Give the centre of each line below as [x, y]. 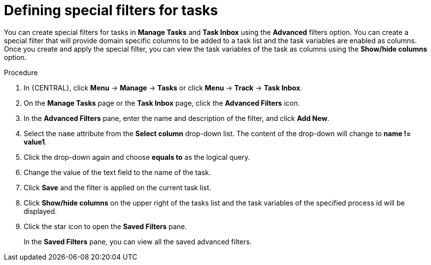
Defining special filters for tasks [111, 10]
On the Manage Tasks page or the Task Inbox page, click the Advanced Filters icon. [162, 103]
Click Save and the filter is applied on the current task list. [117, 187]
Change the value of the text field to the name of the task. [117, 172]
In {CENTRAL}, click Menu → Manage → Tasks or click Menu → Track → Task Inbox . [163, 88]
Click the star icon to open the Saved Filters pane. [105, 226]
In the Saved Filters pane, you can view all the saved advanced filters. [138, 241]
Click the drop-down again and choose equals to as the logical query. [137, 157]
